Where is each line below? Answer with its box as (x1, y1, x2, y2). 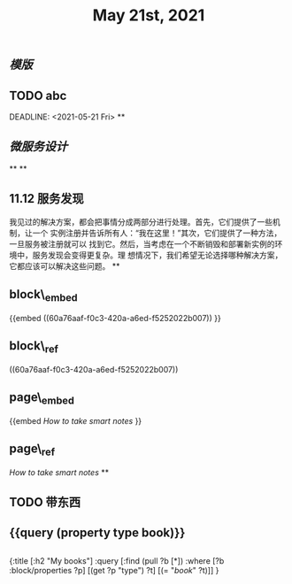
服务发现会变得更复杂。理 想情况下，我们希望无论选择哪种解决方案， (32, 250, 283, 260)
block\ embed (9, 287, 78, 304)
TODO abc (9, 88, 67, 103)
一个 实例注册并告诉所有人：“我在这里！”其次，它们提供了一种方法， (32, 227, 282, 238)
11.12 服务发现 (9, 191, 84, 206)
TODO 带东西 (9, 495, 81, 510)
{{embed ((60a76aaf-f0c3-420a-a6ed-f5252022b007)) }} (9, 312, 221, 323)
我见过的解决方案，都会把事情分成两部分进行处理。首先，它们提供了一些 (9, 216, 273, 227)
